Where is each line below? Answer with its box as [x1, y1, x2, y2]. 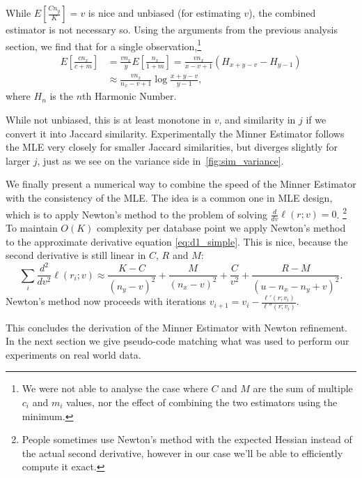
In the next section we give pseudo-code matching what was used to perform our [6, 334, 349, 348]
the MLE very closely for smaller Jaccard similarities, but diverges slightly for [6, 140, 338, 154]
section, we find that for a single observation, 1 [6, 36, 202, 53]
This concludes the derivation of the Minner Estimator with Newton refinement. [6, 320, 347, 334]
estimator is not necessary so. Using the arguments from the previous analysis [6, 22, 338, 36]
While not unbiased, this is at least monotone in [6, 112, 212, 127]
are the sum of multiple [253, 381, 353, 396]
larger [6, 153, 31, 167]
